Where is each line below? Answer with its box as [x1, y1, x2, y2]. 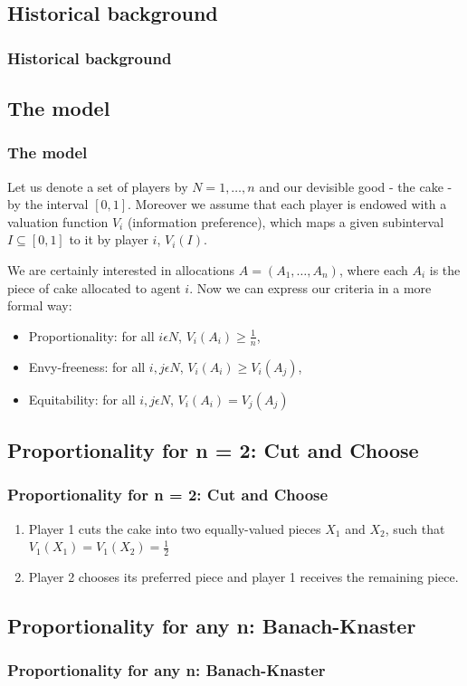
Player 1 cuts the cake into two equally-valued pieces [28, 519, 321, 538]
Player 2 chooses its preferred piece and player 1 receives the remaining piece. [28, 567, 459, 586]
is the [429, 261, 461, 279]
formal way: [7, 296, 72, 315]
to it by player [69, 230, 148, 249]
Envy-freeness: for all [28, 357, 146, 376]
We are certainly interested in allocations [7, 261, 235, 279]
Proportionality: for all [28, 326, 155, 345]
